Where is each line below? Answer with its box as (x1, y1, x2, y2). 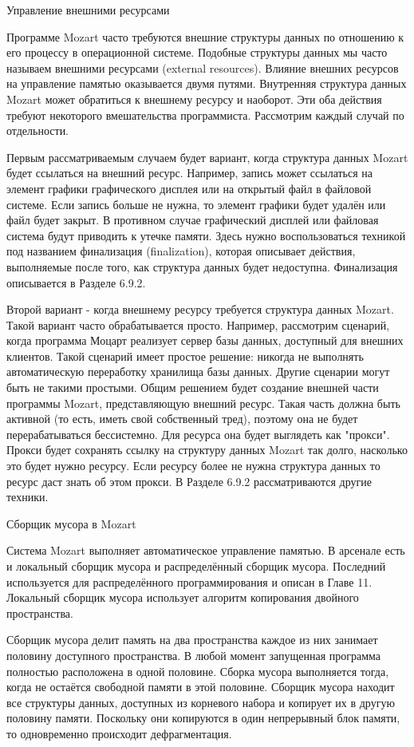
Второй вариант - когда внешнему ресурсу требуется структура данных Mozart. (6, 301, 394, 318)
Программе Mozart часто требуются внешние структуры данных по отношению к (6, 28, 404, 45)
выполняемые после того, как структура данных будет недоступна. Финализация (6, 258, 398, 275)
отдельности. (6, 122, 69, 139)
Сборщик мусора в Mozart (6, 515, 136, 532)
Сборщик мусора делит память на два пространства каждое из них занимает (6, 631, 378, 648)
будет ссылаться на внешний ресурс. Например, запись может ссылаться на (6, 164, 373, 181)
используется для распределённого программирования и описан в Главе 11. (6, 573, 373, 590)
